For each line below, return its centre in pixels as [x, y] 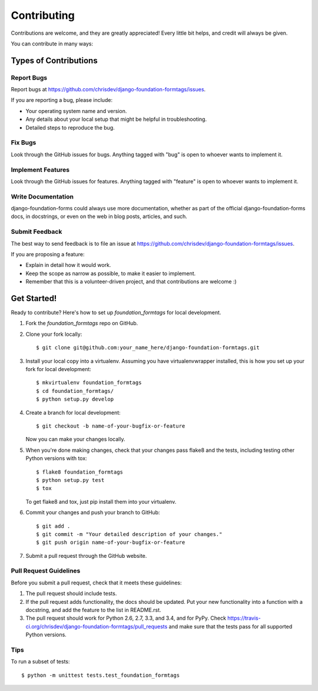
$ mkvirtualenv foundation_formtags [89, 383]
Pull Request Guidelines [46, 571]
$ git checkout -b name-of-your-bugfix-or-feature [111, 426]
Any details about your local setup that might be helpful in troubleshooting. [116, 119]
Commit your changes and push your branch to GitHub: [93, 513]
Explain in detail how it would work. [68, 265]
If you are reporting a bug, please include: [62, 100]
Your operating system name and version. [76, 111]
